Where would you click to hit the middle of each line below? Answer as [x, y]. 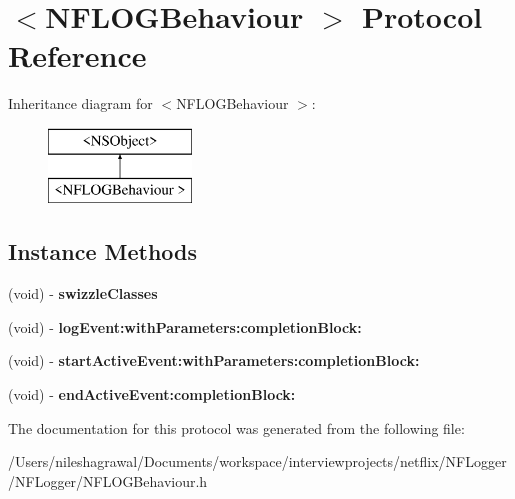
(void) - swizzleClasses [83, 293]
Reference [77, 55]
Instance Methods [102, 251]
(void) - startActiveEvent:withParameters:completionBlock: [214, 360]
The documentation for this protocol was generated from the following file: [236, 427]
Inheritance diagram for [80, 103]
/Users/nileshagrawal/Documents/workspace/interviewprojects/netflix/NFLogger [257, 461]
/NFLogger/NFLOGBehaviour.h [108, 480]
